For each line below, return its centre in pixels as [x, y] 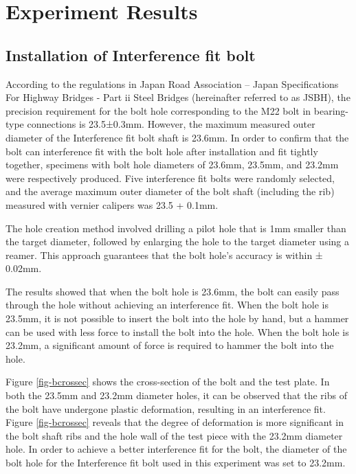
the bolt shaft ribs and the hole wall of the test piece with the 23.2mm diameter [174, 435]
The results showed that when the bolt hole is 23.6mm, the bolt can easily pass [173, 291]
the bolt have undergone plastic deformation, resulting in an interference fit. [166, 408]
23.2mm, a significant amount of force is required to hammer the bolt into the [170, 345]
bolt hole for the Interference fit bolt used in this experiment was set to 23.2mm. [176, 463]
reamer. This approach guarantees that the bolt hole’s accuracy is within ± [164, 255]
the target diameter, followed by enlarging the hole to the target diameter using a [177, 241]
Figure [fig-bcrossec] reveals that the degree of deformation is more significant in [175, 422]
